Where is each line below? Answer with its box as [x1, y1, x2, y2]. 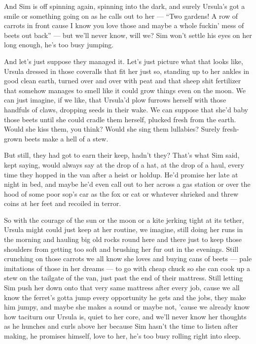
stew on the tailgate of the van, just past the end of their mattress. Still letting [4, 273, 243, 283]
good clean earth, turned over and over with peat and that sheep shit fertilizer [4, 75, 241, 86]
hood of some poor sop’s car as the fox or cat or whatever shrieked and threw [4, 188, 239, 199]
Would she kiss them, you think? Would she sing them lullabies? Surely [4, 124, 220, 134]
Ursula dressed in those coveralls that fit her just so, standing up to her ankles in [4, 66, 250, 76]
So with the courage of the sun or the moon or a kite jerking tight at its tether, [4, 214, 244, 225]
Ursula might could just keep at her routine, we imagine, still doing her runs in [4, 224, 243, 235]
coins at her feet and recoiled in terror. [4, 198, 121, 208]
